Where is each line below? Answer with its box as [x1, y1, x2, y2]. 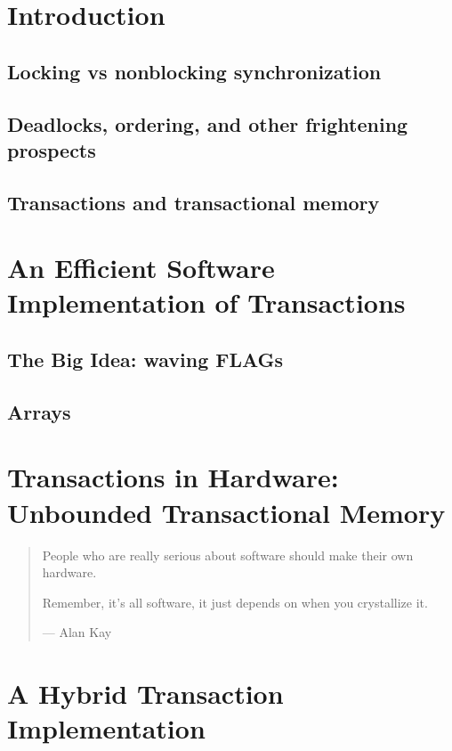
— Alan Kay [42, 623, 112, 641]
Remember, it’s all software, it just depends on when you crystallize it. [42, 592, 428, 611]
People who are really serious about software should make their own [42, 545, 414, 564]
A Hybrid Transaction [7, 675, 284, 712]
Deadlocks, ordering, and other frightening [7, 110, 408, 137]
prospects [7, 135, 96, 163]
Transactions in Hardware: [7, 459, 339, 495]
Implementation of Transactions [7, 284, 406, 321]
